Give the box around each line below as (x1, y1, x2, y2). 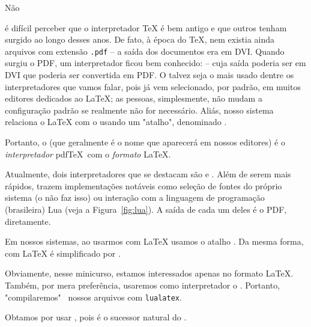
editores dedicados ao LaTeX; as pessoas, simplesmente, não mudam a (5, 92, 262, 105)
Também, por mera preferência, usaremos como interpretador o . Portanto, (5, 278, 280, 291)
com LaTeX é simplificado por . (5, 246, 121, 259)
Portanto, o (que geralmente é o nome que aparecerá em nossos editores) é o (5, 136, 285, 148)
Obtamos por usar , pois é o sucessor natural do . (5, 311, 187, 323)
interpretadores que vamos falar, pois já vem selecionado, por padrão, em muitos (5, 80, 301, 93)
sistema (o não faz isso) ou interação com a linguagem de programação (5, 191, 265, 204)
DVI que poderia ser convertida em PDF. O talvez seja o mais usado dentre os (5, 69, 294, 81)
